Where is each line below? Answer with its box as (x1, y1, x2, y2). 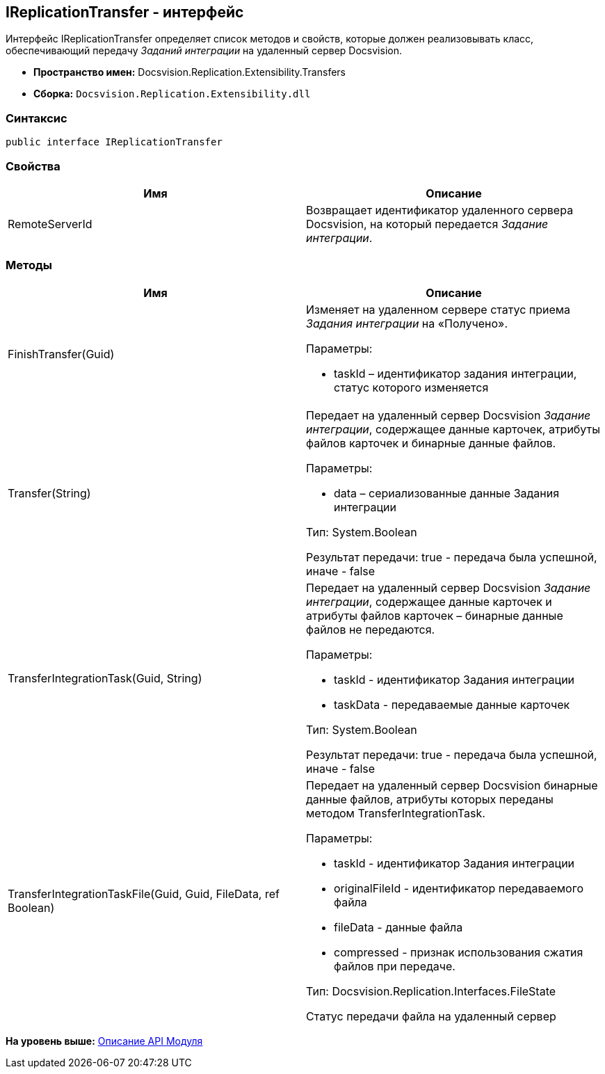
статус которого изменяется (334, 380, 489, 394)
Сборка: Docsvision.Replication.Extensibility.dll (33, 88, 311, 100)
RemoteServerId (8, 216, 92, 231)
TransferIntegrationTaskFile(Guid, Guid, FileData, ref (8, 886, 280, 901)
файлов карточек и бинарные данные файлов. (306, 435, 556, 450)
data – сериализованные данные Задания (334, 486, 560, 500)
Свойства (6, 159, 60, 173)
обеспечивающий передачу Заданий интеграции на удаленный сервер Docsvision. (6, 45, 402, 57)
